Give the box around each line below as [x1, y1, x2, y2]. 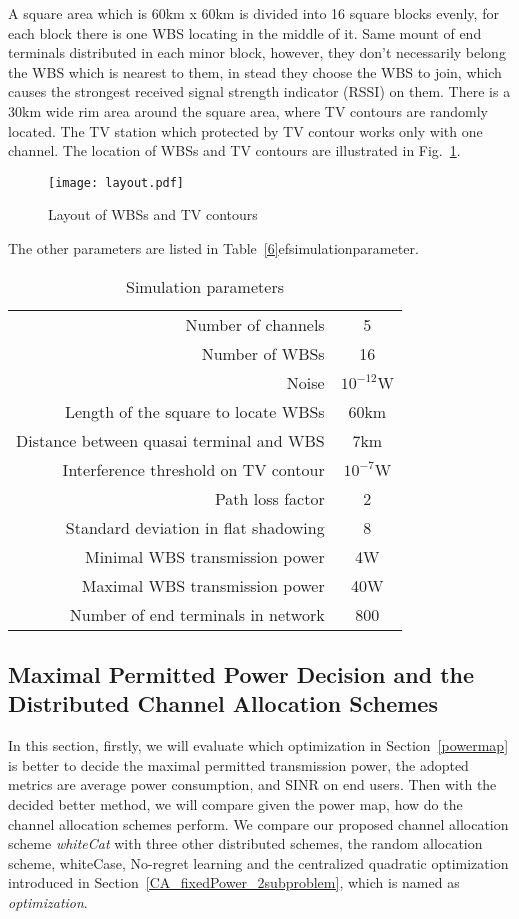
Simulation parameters [125, 274, 284, 298]
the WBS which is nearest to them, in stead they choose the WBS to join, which [8, 61, 502, 82]
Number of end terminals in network [69, 602, 325, 626]
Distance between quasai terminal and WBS [16, 428, 325, 452]
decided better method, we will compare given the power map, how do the [8, 793, 463, 814]
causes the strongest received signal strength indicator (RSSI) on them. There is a [8, 81, 511, 102]
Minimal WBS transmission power [84, 544, 325, 568]
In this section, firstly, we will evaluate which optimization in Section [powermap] [8, 735, 509, 756]
